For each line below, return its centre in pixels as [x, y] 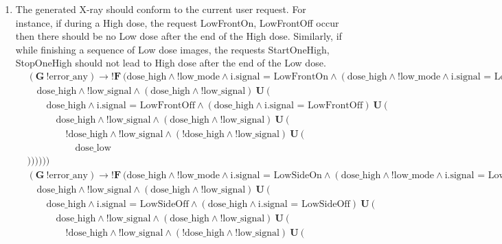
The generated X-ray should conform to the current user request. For [161, 9]
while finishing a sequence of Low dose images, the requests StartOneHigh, [172, 49]
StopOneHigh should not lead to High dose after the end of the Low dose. [171, 63]
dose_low [93, 148]
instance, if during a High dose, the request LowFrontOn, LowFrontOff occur [177, 22]
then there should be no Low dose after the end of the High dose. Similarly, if [179, 36]
